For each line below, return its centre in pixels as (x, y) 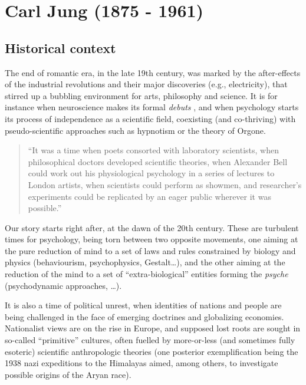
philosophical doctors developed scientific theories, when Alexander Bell (158, 161)
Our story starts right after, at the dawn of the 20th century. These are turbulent (152, 227)
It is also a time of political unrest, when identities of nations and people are (143, 305)
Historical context (60, 47)
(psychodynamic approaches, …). (63, 285)
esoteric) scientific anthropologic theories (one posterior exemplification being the (152, 351)
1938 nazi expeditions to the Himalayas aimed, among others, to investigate (142, 363)
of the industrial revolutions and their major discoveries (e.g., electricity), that (146, 84)
